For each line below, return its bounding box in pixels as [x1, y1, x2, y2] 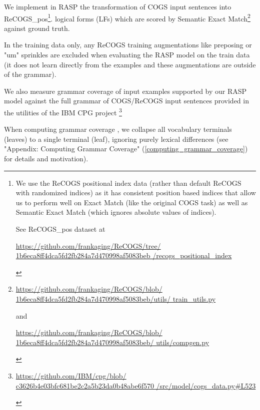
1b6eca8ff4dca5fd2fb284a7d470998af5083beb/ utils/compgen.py [15, 337, 209, 347]
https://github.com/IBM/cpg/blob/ [15, 370, 126, 381]
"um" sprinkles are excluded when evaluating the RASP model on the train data [4, 49, 250, 60]
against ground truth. [4, 22, 70, 33]
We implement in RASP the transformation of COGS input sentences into [4, 1, 231, 11]
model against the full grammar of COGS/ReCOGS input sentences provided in [4, 95, 249, 106]
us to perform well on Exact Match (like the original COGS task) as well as [15, 197, 248, 207]
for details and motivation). [4, 153, 88, 164]
